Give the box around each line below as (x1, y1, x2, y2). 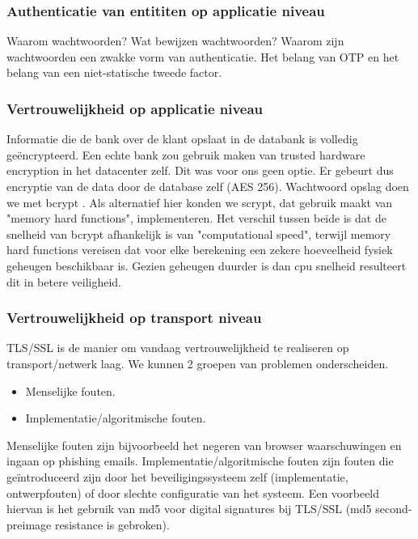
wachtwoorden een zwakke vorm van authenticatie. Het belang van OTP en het (6, 48, 399, 65)
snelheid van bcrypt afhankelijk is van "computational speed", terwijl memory (6, 225, 391, 242)
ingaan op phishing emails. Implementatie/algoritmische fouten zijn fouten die (6, 452, 394, 469)
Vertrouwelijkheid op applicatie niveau (6, 98, 264, 118)
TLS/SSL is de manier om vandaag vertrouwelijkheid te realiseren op (6, 339, 349, 356)
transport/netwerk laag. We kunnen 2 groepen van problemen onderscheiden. (6, 354, 389, 371)
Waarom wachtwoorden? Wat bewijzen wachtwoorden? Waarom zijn (6, 32, 344, 49)
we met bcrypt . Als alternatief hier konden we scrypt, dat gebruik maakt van (6, 193, 393, 210)
